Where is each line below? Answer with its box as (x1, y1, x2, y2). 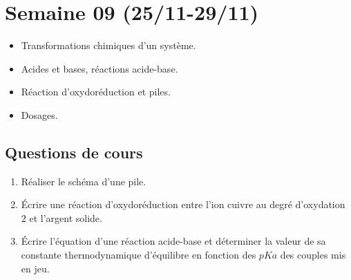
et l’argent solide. (29, 210, 102, 225)
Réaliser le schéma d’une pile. (21, 174, 146, 188)
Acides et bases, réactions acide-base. (21, 61, 178, 75)
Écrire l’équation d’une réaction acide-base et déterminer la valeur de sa (21, 234, 326, 248)
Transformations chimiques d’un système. (21, 38, 196, 53)
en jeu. (21, 261, 50, 275)
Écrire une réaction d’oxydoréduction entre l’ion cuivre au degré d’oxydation (21, 197, 345, 212)
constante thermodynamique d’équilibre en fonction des (21, 248, 256, 262)
